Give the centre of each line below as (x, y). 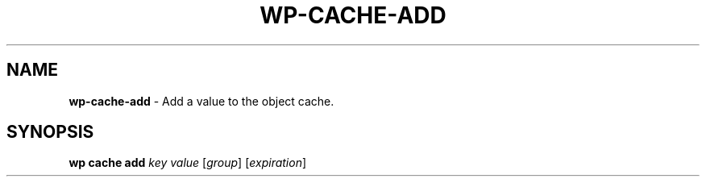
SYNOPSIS (50, 132)
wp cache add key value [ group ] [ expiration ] (188, 163)
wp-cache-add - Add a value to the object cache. (201, 101)
